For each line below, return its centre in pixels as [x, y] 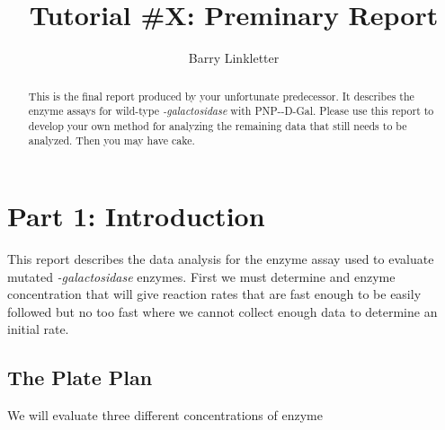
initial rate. [38, 329]
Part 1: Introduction [136, 216]
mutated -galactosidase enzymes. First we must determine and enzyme [201, 276]
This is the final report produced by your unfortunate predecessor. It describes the [221, 96]
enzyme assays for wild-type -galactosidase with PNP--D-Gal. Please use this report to [231, 111]
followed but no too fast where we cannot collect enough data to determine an [222, 311]
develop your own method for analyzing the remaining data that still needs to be [218, 125]
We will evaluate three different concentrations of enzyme [165, 415]
